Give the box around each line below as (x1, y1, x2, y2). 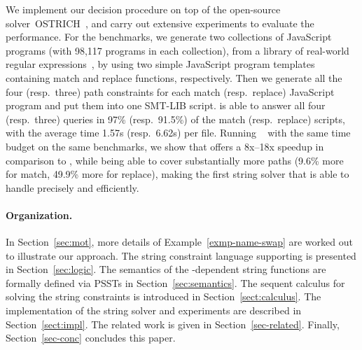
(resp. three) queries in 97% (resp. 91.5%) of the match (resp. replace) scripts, (6, 111, 345, 126)
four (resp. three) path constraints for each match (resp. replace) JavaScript (6, 84, 335, 99)
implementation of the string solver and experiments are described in (6, 303, 302, 318)
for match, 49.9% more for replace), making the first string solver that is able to (6, 167, 349, 181)
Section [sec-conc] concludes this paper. (6, 330, 176, 345)
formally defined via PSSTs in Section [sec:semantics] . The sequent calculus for (6, 275, 345, 290)
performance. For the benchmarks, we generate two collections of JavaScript (6, 29, 332, 44)
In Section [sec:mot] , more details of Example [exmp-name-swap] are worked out (6, 234, 353, 249)
